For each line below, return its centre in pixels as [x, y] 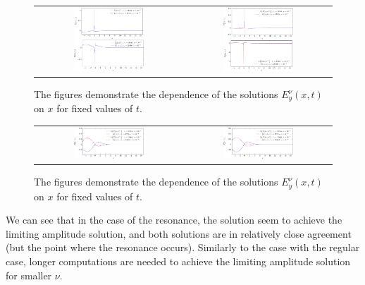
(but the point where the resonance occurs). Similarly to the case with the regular [183, 247]
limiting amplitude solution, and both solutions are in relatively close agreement [179, 233]
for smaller [29, 275]
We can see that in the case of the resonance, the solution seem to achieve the [174, 220]
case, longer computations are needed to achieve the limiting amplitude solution [178, 261]
